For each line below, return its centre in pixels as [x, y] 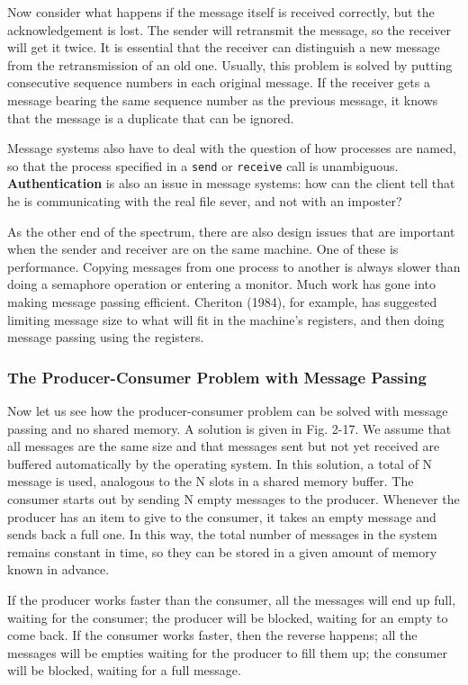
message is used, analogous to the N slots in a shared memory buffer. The [211, 481]
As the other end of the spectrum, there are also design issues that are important [231, 231]
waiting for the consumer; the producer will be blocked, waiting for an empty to [228, 617]
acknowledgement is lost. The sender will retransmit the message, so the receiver [229, 29]
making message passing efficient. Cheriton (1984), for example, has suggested [222, 301]
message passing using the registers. [106, 337]
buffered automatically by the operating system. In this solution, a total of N [220, 463]
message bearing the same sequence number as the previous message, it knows [223, 99]
